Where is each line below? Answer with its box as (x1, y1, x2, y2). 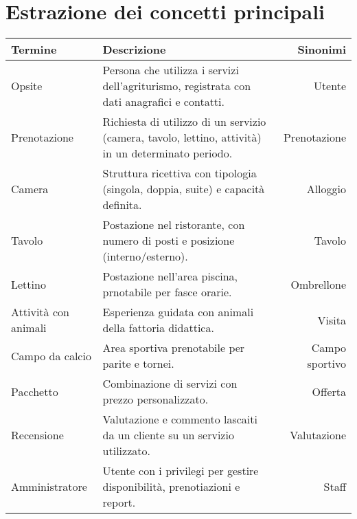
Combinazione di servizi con (102, 375, 238, 392)
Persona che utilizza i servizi (102, 62, 239, 78)
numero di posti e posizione (102, 232, 235, 249)
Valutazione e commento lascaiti (102, 411, 257, 428)
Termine (11, 41, 57, 58)
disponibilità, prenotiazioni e (102, 478, 240, 495)
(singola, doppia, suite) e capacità (102, 181, 265, 197)
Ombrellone (290, 276, 346, 292)
